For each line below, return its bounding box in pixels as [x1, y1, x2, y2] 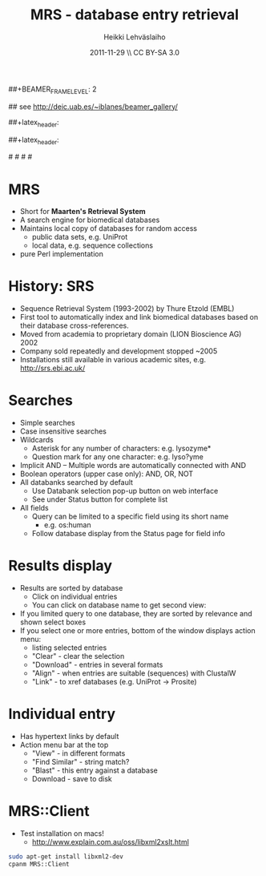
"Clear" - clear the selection [31, 652, 125, 661]
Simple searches [19, 418, 75, 428]
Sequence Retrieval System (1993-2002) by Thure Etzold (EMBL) [19, 304, 235, 313]
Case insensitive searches [19, 426, 107, 436]
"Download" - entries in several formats [31, 660, 163, 670]
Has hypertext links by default [19, 732, 119, 741]
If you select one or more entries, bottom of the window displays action [19, 626, 256, 636]
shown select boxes [19, 617, 87, 627]
